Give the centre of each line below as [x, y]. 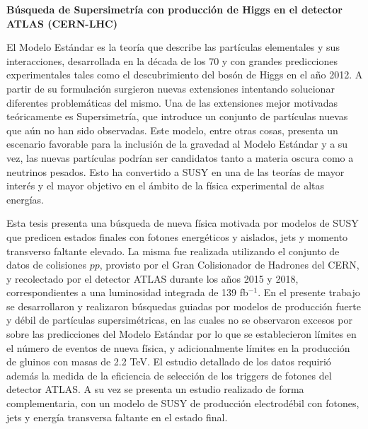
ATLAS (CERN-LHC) [62, 23]
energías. [25, 199]
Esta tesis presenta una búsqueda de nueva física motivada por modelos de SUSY [183, 223]
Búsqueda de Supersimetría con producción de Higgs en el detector [174, 9]
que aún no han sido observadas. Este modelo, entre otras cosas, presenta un [172, 130]
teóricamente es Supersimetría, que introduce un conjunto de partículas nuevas [177, 116]
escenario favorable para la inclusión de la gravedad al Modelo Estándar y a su [177, 144]
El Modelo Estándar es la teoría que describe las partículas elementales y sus [173, 47]
